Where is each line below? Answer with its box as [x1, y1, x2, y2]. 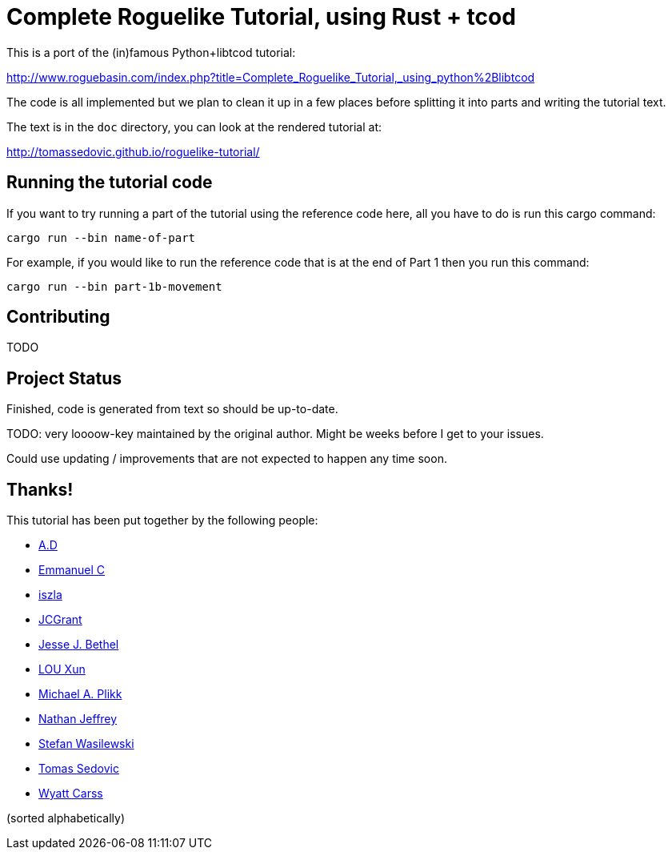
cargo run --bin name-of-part [6, 231, 196, 244]
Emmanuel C [38, 563, 106, 577]
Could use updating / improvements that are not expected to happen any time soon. [6, 452, 447, 466]
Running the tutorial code [6, 172, 213, 193]
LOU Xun [38, 662, 86, 677]
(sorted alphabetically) [6, 811, 125, 826]
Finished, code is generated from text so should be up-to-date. [6, 402, 338, 416]
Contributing [6, 307, 110, 328]
